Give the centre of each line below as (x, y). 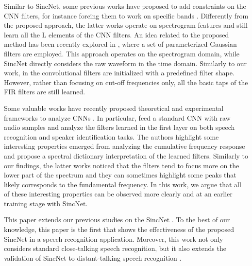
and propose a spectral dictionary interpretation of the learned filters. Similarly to (126, 155)
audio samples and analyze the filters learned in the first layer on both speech (119, 127)
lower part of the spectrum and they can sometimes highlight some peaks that (120, 175)
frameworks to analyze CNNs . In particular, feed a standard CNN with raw (117, 117)
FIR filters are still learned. (45, 92)
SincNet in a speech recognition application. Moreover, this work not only (114, 239)
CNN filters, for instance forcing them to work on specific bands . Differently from (126, 15)
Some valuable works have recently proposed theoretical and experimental (114, 108)
